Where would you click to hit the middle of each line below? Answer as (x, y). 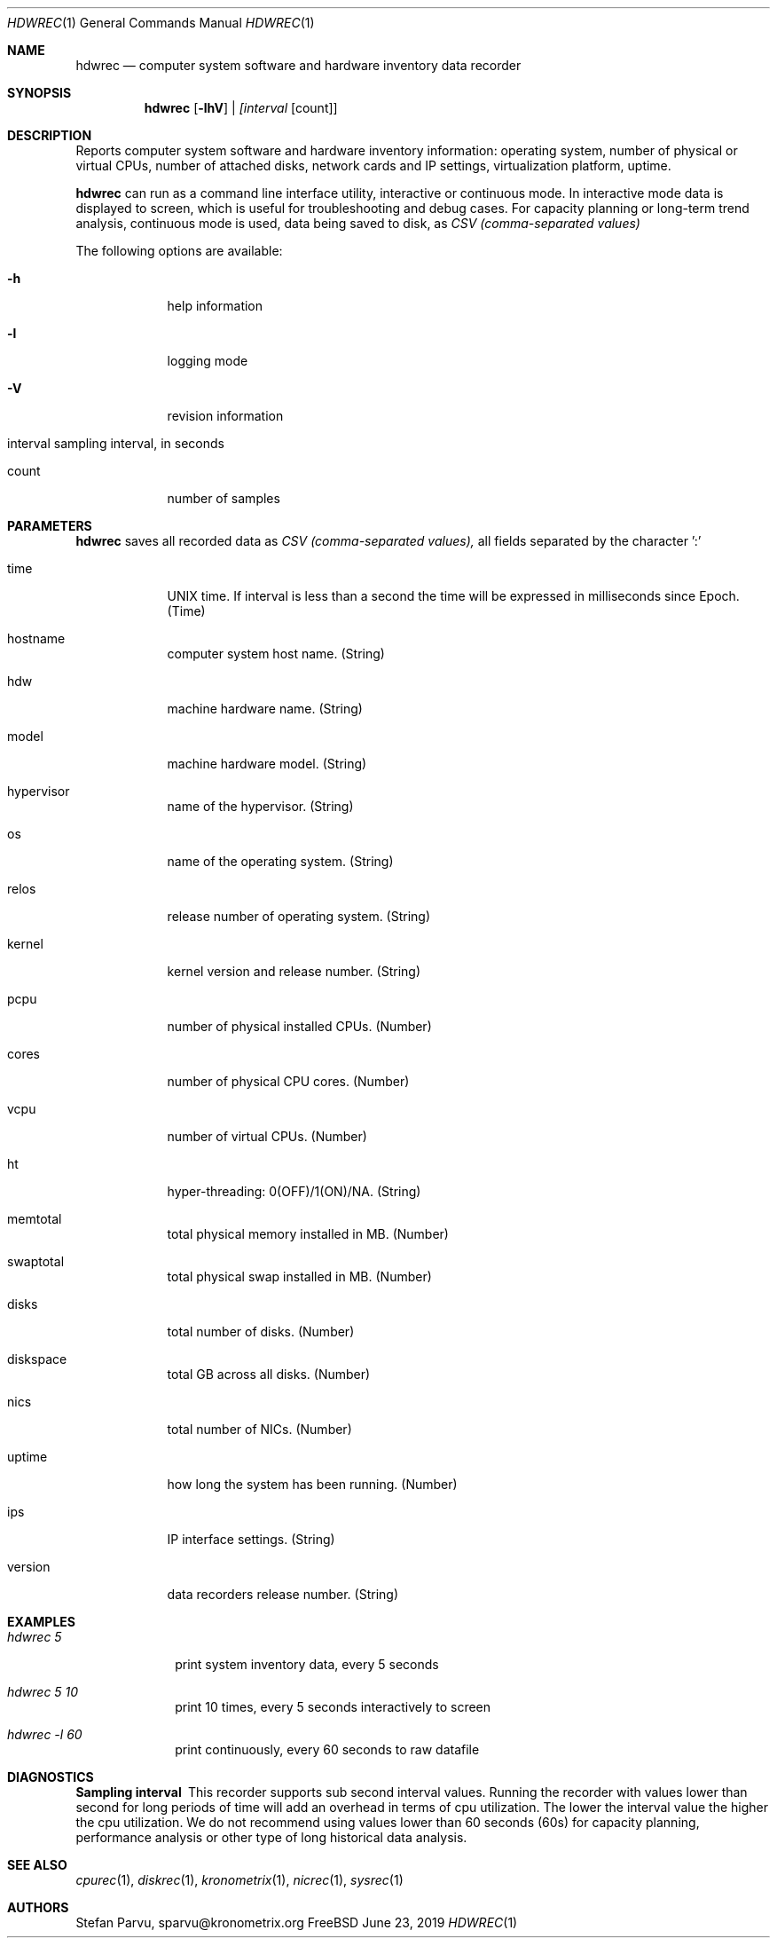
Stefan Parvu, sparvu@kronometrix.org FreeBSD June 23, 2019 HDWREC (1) (297, 1922)
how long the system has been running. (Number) (312, 1484)
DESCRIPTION (50, 135)
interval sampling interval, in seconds (116, 443)
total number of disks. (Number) (261, 1331)
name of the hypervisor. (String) (260, 806)
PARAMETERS (50, 526)
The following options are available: (179, 251)
